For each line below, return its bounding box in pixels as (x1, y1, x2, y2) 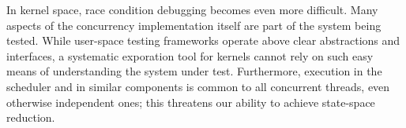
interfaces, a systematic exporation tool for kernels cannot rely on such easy (6, 47, 374, 64)
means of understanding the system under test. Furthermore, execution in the (6, 63, 382, 79)
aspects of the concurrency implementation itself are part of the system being (6, 16, 382, 33)
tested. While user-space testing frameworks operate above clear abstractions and (6, 32, 400, 49)
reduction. (6, 109, 55, 126)
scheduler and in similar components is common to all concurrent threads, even (6, 78, 390, 94)
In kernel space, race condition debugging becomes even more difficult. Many (6, 2, 378, 17)
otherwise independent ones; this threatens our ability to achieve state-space (6, 93, 375, 110)
